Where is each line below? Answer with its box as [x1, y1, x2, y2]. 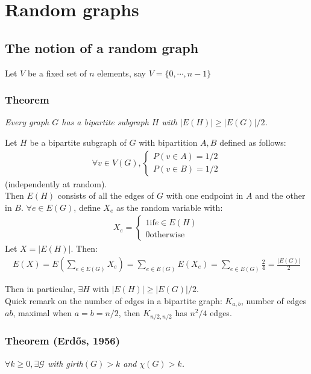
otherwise [149, 231, 185, 240]
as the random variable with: [116, 201, 223, 213]
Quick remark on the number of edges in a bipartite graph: [5, 294, 222, 307]
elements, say [97, 66, 146, 79]
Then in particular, [5, 282, 75, 295]
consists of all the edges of [57, 189, 154, 202]
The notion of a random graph [5, 38, 199, 57]
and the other [255, 189, 306, 202]
